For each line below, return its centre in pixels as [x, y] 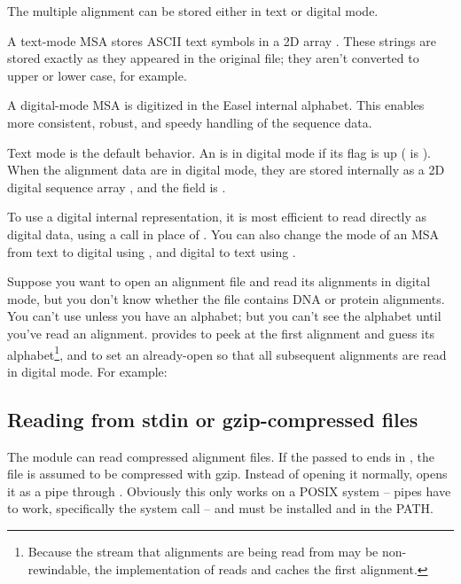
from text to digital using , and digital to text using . [152, 251]
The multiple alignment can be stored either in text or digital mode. [193, 11]
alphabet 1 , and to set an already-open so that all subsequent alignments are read [227, 353]
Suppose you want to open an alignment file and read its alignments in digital [219, 281]
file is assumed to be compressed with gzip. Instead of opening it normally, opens [227, 474]
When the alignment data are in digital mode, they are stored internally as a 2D [226, 170]
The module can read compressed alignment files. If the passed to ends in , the [221, 456]
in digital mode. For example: [87, 371]
